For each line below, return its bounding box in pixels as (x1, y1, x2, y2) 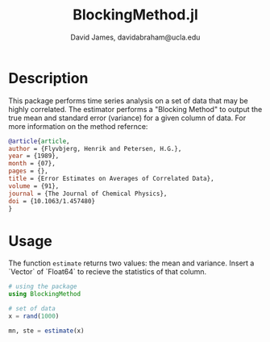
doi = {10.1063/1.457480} (8, 197, 95, 205)
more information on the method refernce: (8, 121, 148, 131)
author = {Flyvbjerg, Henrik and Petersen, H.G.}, (8, 144, 182, 152)
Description (8, 69, 89, 87)
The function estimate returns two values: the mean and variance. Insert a (8, 258, 255, 268)
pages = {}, (8, 167, 48, 175)
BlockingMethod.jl (72, 6, 199, 24)
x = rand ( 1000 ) (8, 312, 60, 320)
